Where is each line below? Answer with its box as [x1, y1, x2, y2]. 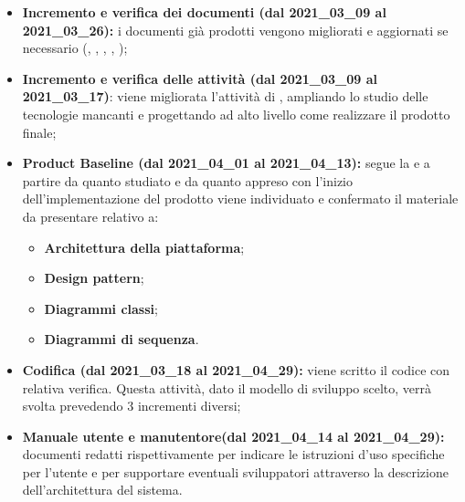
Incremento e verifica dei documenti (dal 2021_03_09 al [22, 3, 386, 21]
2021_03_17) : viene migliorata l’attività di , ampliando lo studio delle [22, 87, 428, 106]
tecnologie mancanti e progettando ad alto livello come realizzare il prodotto [22, 104, 450, 123]
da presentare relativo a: [22, 206, 159, 225]
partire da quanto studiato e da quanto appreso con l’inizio [22, 171, 353, 190]
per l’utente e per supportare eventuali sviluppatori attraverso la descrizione [22, 462, 449, 481]
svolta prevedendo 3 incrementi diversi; [22, 396, 241, 415]
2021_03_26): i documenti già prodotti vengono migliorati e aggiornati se [22, 20, 449, 39]
